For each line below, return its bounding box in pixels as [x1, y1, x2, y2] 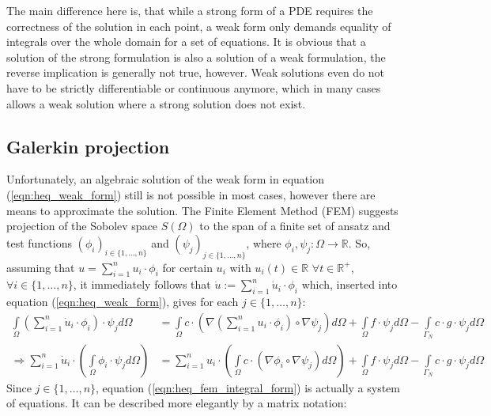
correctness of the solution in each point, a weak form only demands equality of [6, 17, 391, 34]
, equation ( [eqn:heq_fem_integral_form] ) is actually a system [96, 379, 400, 395]
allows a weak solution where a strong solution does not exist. [6, 95, 306, 112]
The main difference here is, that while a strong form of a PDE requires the [6, 2, 373, 18]
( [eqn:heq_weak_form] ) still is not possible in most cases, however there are [6, 186, 376, 202]
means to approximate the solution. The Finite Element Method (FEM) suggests [6, 202, 398, 218]
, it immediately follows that [73, 276, 211, 293]
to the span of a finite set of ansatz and [199, 217, 391, 234]
